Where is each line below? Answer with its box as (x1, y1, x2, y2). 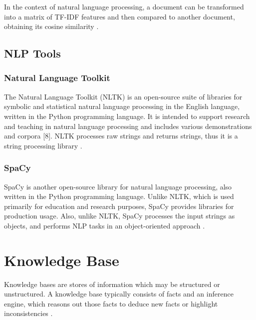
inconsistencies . (4, 308, 53, 318)
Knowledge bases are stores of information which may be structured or (4, 278, 220, 289)
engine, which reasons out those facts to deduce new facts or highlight (4, 298, 218, 308)
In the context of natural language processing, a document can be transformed (4, 1, 244, 11)
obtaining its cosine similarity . (4, 21, 99, 31)
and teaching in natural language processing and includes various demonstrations (4, 120, 252, 131)
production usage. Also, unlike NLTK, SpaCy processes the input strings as (4, 210, 235, 221)
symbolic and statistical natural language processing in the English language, (4, 101, 240, 111)
